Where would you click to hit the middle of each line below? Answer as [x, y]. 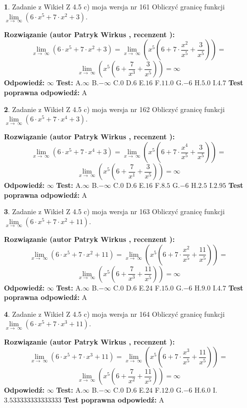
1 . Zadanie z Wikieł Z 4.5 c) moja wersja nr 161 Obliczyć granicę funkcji [114, 6]
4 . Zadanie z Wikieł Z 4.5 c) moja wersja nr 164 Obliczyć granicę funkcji [114, 314]
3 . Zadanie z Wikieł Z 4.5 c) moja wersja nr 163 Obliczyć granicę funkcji [114, 211]
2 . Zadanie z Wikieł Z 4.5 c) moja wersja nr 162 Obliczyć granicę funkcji [114, 109]
